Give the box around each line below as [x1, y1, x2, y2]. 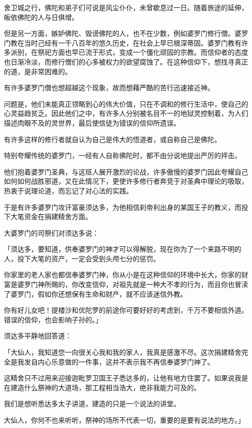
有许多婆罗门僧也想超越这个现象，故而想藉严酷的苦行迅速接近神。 [4, 82, 214, 93]
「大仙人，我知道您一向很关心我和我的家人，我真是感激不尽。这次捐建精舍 [4, 347, 241, 357]
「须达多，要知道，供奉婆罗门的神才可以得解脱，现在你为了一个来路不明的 [4, 244, 241, 254]
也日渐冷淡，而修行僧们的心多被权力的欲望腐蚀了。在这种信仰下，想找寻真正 [4, 56, 248, 66]
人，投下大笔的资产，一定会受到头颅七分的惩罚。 [4, 253, 160, 263]
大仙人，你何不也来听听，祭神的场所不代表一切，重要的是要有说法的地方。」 [4, 415, 245, 425]
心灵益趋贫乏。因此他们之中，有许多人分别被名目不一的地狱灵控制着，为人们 [4, 108, 248, 118]
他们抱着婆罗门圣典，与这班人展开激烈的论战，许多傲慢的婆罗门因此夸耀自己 [4, 166, 248, 176]
